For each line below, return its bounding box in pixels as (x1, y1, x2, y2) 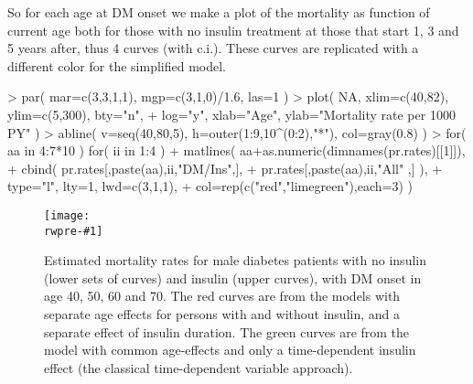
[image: (44, 208, 91, 222)
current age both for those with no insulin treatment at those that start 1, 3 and (7, 20, 459, 39)
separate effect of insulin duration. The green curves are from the (44, 322, 410, 341)
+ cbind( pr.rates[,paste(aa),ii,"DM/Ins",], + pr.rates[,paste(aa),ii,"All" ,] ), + (7, 158, 443, 177)
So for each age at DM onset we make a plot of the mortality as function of (7, 3, 430, 21)
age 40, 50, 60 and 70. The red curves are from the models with (44, 286, 401, 305)
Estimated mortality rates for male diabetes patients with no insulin (44, 251, 426, 270)
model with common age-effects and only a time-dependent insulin (44, 340, 416, 359)
